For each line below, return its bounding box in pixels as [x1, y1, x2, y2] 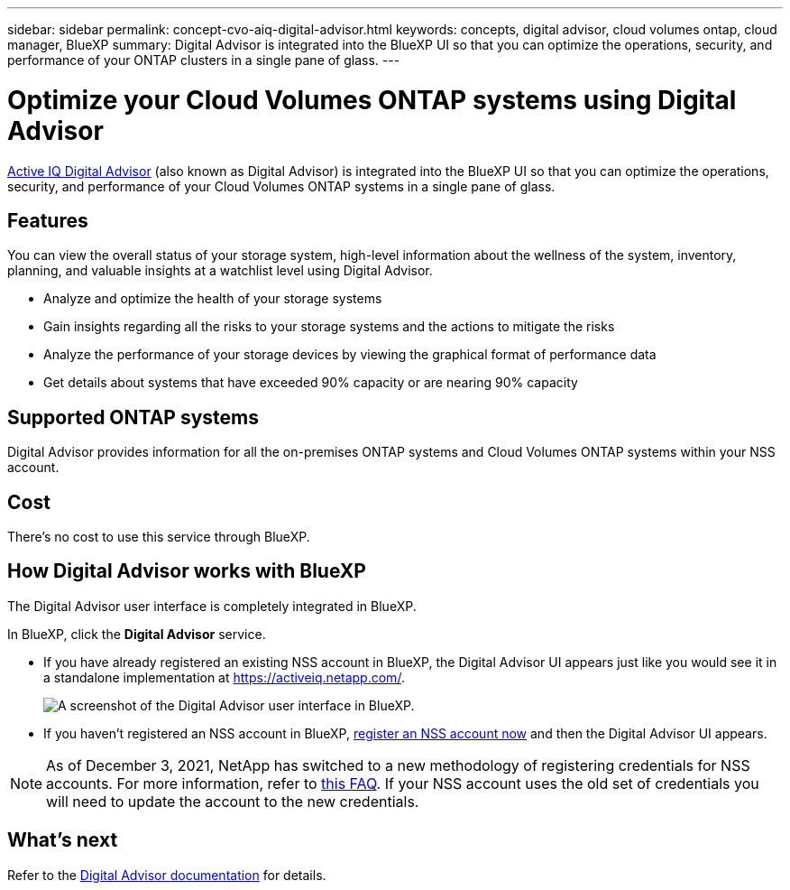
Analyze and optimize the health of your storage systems [43, 291, 382, 307]
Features [7, 209, 88, 232]
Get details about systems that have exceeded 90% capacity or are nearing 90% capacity [43, 375, 578, 391]
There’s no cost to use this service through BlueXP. [7, 529, 310, 545]
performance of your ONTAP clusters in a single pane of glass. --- [7, 52, 400, 68]
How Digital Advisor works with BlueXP [7, 560, 366, 583]
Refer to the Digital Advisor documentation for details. [7, 867, 326, 883]
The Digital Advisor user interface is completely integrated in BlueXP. [7, 598, 417, 614]
